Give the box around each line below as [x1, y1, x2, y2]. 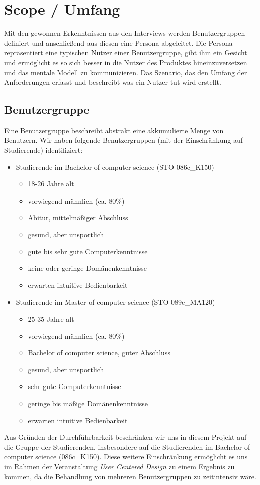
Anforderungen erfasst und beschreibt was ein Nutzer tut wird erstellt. [4, 77, 221, 87]
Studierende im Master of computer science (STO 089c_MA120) [16, 297, 215, 307]
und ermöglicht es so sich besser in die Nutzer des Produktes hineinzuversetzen [4, 57, 247, 67]
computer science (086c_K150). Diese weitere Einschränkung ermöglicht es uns [4, 451, 248, 462]
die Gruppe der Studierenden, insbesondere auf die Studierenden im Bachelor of [4, 441, 250, 452]
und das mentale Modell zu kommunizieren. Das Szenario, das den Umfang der [4, 67, 247, 77]
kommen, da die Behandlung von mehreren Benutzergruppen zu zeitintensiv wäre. [4, 471, 256, 481]
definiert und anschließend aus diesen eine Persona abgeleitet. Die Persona [4, 37, 233, 48]
